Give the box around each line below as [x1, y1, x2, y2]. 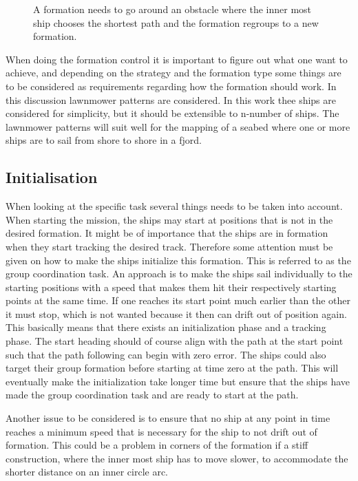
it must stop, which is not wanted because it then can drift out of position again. [6, 306, 347, 321]
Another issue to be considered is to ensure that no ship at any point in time [6, 411, 330, 425]
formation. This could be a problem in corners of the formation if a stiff [6, 438, 308, 452]
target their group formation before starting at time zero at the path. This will [6, 361, 339, 375]
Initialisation [6, 167, 98, 188]
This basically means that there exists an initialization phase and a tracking [6, 320, 326, 334]
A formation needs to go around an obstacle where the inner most [33, 2, 312, 16]
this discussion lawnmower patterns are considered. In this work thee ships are [6, 92, 337, 107]
